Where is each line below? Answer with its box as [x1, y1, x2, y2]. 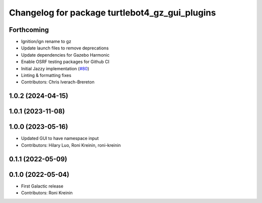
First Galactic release [21, 183, 64, 189]
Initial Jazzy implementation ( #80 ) [21, 65, 89, 71]
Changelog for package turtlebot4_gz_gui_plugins [9, 7, 216, 18]
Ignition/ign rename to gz [21, 39, 71, 45]
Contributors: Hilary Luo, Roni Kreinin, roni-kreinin [21, 142, 121, 148]
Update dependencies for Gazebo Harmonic [21, 52, 110, 58]
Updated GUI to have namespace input [21, 136, 99, 141]
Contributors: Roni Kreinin [21, 190, 73, 196]
